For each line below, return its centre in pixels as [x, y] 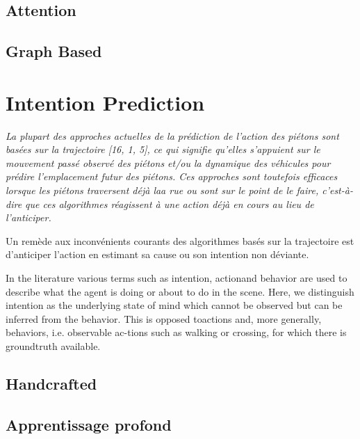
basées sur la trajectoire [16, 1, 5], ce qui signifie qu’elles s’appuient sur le [163, 149]
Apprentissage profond [89, 424]
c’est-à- [337, 190]
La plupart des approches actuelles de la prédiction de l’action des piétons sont [172, 135]
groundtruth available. [53, 346]
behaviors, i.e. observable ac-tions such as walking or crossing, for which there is [176, 332]
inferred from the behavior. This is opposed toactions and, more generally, [164, 318]
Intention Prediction [105, 102]
